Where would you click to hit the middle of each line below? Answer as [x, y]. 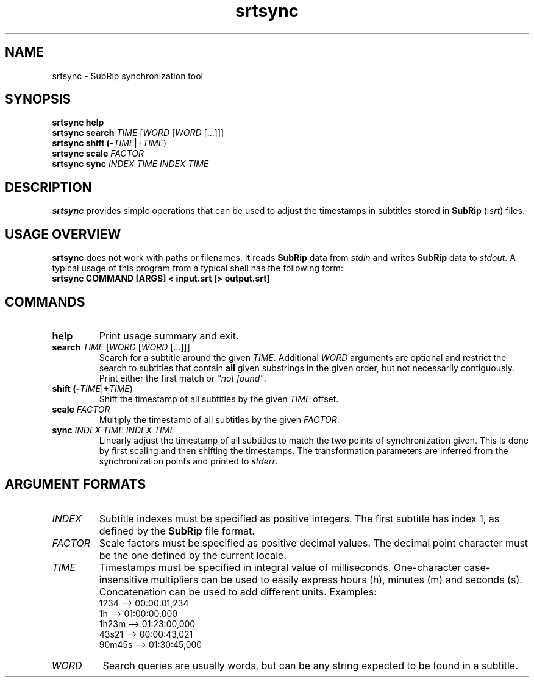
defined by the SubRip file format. [177, 531]
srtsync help [78, 123]
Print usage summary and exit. [169, 336]
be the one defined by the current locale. [193, 555]
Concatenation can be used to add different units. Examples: [238, 591]
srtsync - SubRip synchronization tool [127, 76]
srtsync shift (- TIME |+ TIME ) [109, 143]
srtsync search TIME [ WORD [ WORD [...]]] [138, 133]
